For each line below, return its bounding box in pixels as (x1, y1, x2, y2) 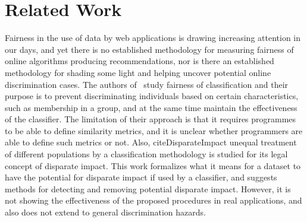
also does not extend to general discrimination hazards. (5, 206, 206, 218)
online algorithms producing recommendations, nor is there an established (5, 55, 274, 67)
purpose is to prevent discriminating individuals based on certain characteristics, (5, 90, 299, 102)
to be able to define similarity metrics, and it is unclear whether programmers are (5, 124, 303, 137)
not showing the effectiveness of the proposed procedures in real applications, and (5, 194, 302, 207)
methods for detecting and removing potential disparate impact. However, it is (5, 182, 291, 195)
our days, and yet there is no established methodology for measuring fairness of (5, 43, 294, 55)
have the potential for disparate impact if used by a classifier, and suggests (5, 171, 277, 183)
